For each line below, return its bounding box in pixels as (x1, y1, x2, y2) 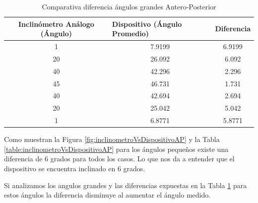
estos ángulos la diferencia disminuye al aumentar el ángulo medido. (4, 190, 211, 200)
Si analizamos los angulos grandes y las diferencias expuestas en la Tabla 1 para (4, 180, 247, 190)
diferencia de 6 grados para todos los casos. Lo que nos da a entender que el (4, 153, 235, 164)
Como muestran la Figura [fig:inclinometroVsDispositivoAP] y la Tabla (4, 134, 220, 144)
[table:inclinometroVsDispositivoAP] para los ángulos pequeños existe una (4, 143, 229, 154)
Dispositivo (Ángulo (112, 18, 182, 29)
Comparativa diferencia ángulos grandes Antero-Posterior (42, 1, 216, 11)
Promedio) (112, 28, 149, 39)
